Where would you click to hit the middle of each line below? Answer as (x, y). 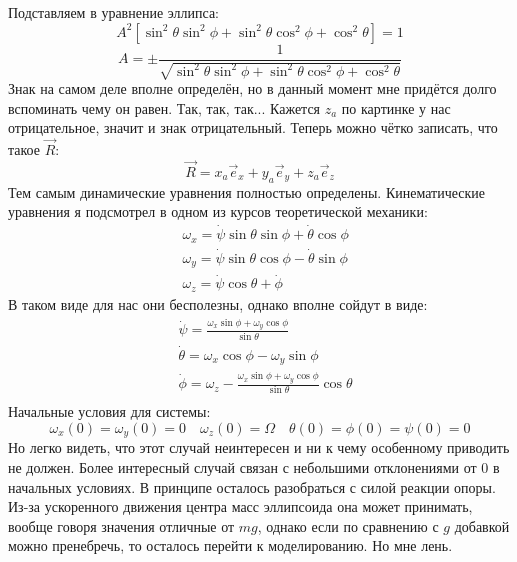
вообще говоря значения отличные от (121, 525)
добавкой (482, 525)
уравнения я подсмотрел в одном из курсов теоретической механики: (218, 211)
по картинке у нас (396, 107)
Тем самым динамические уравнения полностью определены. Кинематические (246, 191)
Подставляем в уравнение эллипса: (114, 12)
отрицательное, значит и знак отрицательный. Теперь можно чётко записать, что (253, 127)
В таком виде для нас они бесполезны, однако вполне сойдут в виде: (218, 303)
